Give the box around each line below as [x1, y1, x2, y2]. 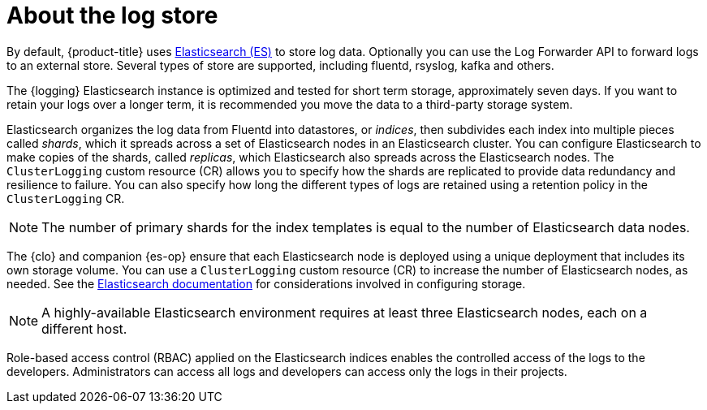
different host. [41, 320, 127, 337]
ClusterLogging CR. [6, 191, 125, 205]
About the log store [6, 2, 218, 29]
